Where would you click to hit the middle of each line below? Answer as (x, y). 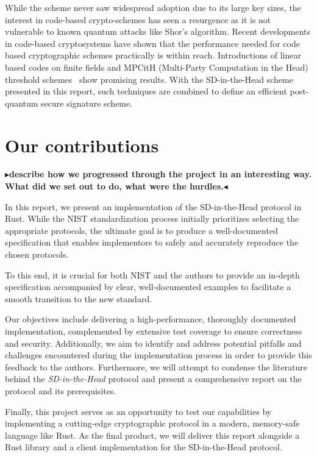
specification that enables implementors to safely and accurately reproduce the (152, 242)
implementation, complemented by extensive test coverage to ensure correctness (154, 331)
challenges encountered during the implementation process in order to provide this (158, 355)
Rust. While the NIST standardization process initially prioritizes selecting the (152, 218)
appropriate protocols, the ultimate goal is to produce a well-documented (141, 230)
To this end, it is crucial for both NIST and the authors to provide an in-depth (152, 275)
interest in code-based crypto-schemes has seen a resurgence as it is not (138, 19)
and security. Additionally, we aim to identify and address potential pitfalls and (153, 343)
